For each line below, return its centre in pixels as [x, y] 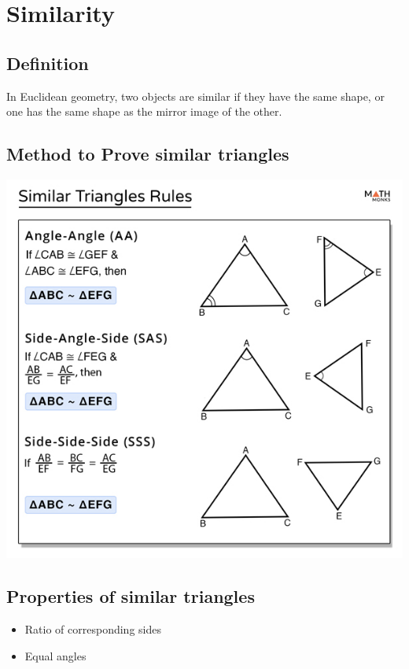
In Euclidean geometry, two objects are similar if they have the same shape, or [195, 96]
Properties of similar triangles [131, 596]
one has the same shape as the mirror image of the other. [144, 111]
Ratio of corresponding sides [93, 629]
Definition [48, 63]
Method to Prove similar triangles [148, 154]
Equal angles [55, 655]
